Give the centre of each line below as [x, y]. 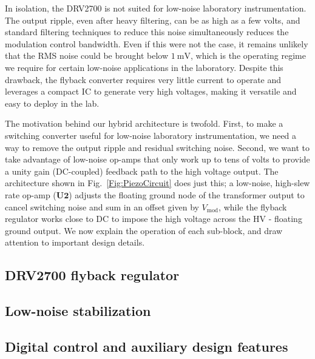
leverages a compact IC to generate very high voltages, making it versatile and [151, 91]
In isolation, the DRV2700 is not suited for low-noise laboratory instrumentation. [156, 8]
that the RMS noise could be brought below [87, 55]
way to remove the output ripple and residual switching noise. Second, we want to [157, 147]
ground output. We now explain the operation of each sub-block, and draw [144, 230]
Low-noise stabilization [78, 311]
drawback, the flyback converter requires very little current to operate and [143, 79]
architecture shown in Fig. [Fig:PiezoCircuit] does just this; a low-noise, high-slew [157, 183]
